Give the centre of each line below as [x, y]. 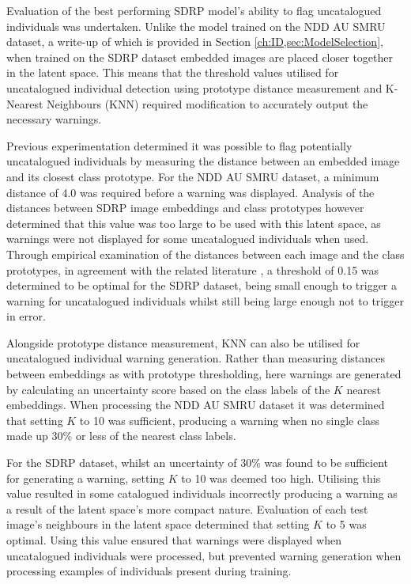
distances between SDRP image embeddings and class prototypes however [185, 208]
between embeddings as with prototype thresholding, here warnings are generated [204, 374]
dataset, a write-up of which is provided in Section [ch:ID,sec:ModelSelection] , [195, 42]
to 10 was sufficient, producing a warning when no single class [230, 420]
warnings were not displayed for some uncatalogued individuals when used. [188, 239]
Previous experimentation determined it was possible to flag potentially [179, 145]
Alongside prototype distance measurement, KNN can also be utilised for [183, 342]
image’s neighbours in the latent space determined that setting [158, 524]
